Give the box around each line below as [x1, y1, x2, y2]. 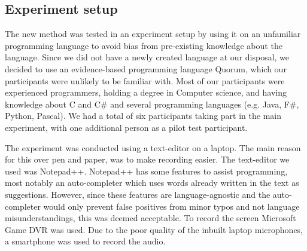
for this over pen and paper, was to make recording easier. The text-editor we [5, 153, 290, 166]
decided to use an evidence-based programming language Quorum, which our [5, 62, 287, 75]
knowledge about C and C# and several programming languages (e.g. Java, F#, [5, 97, 299, 110]
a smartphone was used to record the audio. [5, 235, 166, 247]
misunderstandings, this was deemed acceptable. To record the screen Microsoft [5, 212, 296, 224]
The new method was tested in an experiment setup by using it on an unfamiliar [5, 27, 301, 40]
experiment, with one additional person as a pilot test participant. [5, 121, 248, 133]
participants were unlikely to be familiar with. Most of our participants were [5, 74, 285, 87]
